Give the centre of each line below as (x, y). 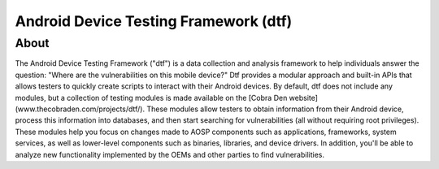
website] (304, 97)
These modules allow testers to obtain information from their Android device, (275, 109)
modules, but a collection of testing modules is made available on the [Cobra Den (151, 97)
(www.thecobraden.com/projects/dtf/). (80, 109)
